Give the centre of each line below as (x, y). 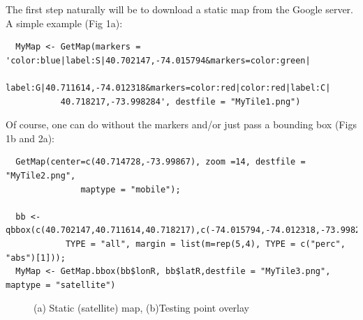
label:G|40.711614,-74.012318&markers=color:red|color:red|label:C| (168, 87)
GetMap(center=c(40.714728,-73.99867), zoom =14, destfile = (161, 162)
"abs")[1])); (36, 258)
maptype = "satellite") (61, 285)
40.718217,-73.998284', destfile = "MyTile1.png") (180, 101)
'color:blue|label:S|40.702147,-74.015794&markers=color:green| (158, 60)
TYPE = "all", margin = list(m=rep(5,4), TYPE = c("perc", (205, 244)
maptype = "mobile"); (131, 189)
